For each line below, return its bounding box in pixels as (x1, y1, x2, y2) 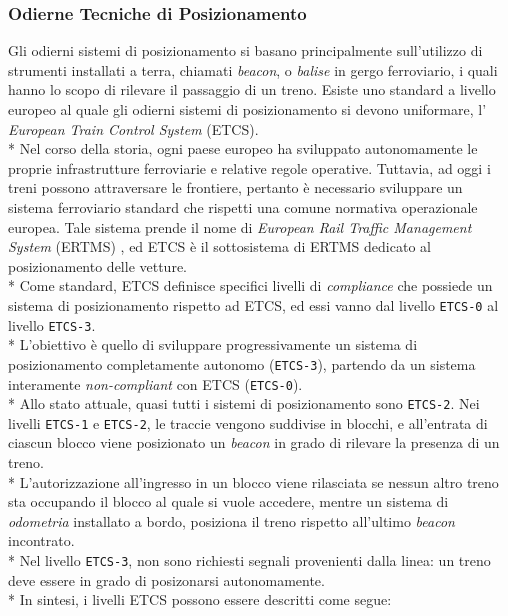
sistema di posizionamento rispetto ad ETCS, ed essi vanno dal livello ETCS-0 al (8, 294, 499, 315)
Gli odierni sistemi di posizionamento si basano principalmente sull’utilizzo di (8, 40, 483, 61)
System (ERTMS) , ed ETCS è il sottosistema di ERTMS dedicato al (8, 236, 431, 257)
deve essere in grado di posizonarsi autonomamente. (8, 569, 325, 590)
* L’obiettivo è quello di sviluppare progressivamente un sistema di (8, 334, 418, 355)
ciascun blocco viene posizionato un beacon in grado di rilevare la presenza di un (8, 432, 500, 453)
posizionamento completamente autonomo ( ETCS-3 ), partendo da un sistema (8, 353, 476, 374)
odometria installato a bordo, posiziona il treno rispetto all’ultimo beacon (8, 510, 455, 531)
